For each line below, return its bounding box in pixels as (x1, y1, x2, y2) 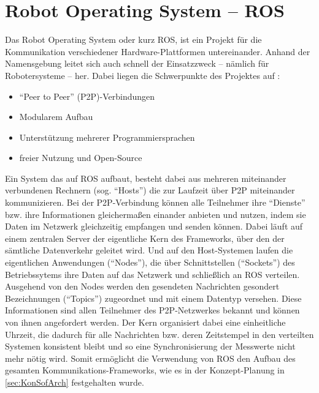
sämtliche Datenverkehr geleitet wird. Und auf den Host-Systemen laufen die (5, 244, 293, 256)
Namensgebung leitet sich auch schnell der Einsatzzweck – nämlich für (5, 57, 269, 70)
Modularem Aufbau (19, 110, 93, 123)
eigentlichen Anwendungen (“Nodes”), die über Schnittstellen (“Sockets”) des (5, 256, 295, 269)
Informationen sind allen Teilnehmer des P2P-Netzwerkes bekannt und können (5, 304, 300, 316)
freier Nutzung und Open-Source (19, 151, 142, 164)
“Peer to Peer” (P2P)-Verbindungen (19, 89, 155, 102)
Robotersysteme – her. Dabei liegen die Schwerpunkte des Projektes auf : (5, 69, 280, 81)
